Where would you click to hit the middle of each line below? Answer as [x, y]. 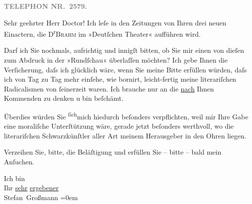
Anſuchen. [19, 162]
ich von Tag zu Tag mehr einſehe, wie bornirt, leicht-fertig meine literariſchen [120, 79]
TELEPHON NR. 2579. [46, 6]
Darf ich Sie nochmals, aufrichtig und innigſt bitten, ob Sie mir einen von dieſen [124, 50]
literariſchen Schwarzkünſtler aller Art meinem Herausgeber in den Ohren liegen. [125, 135]
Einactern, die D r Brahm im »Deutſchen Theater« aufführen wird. [102, 33]
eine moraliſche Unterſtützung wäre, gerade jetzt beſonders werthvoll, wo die [119, 126]
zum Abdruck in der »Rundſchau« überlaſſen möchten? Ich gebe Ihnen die [116, 60]
